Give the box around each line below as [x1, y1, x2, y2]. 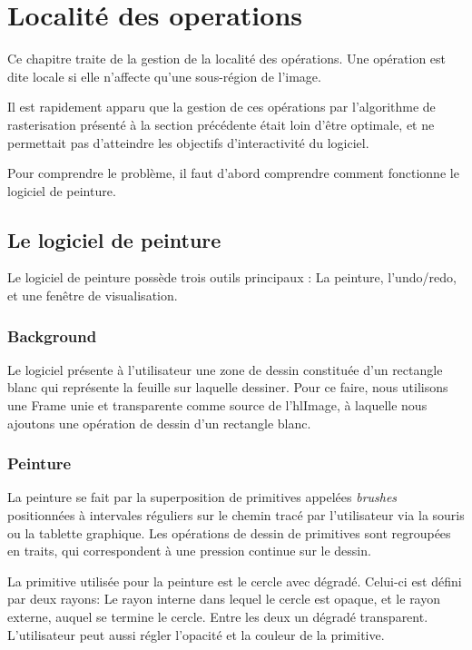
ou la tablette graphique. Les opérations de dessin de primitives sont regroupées [7, 523, 451, 542]
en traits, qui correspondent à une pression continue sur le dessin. [7, 541, 371, 560]
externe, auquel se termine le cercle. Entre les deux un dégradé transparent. [7, 607, 428, 626]
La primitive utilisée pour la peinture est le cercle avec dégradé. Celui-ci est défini [7, 571, 462, 590]
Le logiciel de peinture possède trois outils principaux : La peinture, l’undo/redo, [7, 268, 457, 287]
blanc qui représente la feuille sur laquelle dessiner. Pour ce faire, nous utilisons [7, 378, 448, 397]
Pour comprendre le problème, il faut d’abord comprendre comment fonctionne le [7, 163, 459, 182]
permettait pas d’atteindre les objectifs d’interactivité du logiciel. [7, 133, 369, 152]
